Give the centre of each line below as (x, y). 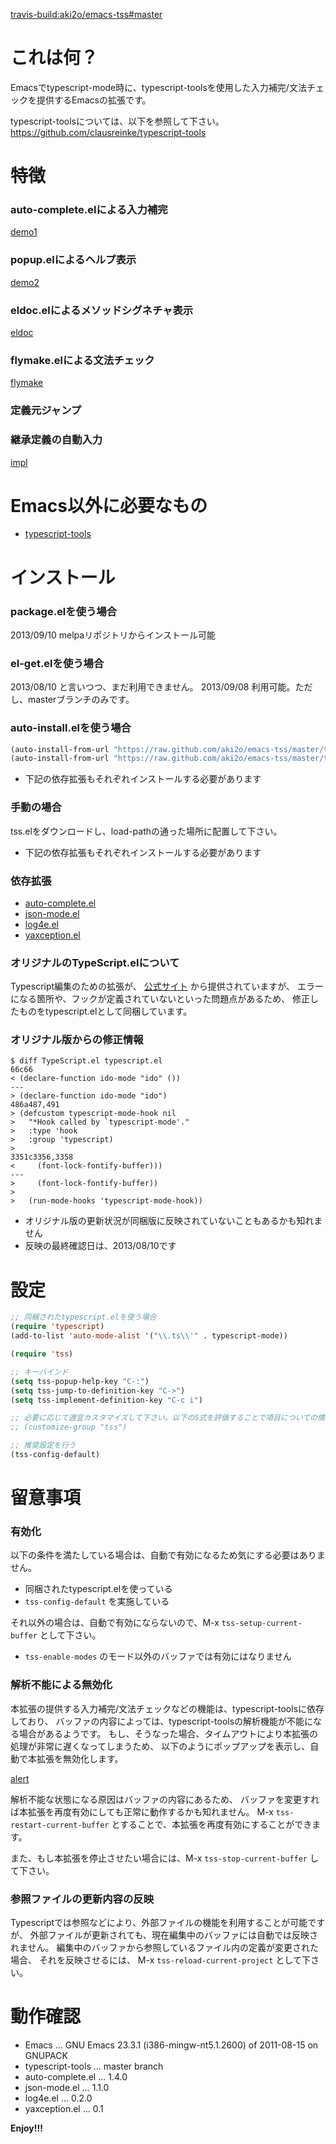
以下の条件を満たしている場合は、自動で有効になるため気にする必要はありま (168, 1555)
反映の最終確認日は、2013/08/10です (100, 1246)
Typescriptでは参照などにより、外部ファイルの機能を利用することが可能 (159, 1922)
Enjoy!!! (26, 2128)
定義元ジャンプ (46, 411)
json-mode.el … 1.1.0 (67, 2087)
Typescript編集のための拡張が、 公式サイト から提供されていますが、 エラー (167, 986)
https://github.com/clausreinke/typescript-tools (108, 132)
